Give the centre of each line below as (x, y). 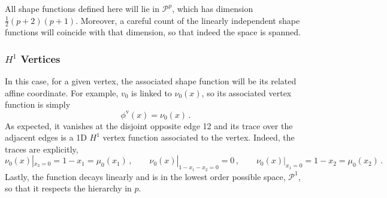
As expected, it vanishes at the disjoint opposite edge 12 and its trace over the (149, 125)
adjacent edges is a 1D (46, 137)
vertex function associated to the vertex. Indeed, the (199, 137)
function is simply (38, 104)
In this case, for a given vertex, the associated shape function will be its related (151, 81)
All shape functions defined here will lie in (82, 8)
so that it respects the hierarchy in (68, 188)
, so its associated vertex (247, 92)
